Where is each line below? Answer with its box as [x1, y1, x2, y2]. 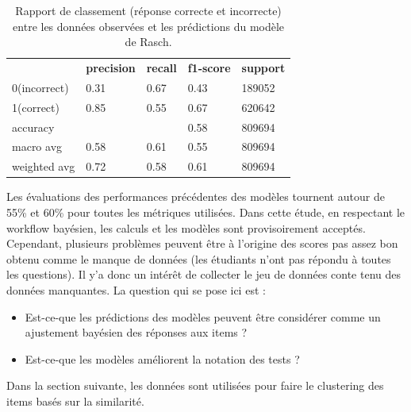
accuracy [12, 118, 55, 135]
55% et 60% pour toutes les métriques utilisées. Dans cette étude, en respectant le [6, 203, 405, 220]
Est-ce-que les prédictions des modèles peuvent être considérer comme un [25, 308, 381, 325]
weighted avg [12, 158, 75, 175]
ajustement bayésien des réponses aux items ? [25, 324, 248, 341]
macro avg [12, 138, 63, 155]
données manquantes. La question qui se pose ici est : [6, 281, 266, 298]
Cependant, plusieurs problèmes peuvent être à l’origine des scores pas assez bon [6, 235, 398, 252]
